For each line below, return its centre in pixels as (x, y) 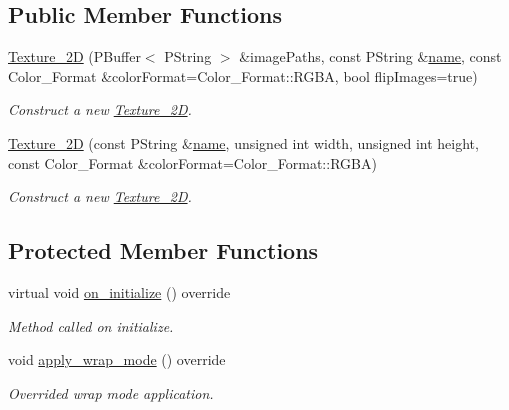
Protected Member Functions (163, 250)
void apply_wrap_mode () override (117, 359)
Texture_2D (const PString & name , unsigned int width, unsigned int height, (243, 142)
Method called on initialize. (91, 325)
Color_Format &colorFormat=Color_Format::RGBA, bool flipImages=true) (243, 75)
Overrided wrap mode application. (111, 392)
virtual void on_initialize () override (119, 291)
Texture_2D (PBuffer (74, 56)
